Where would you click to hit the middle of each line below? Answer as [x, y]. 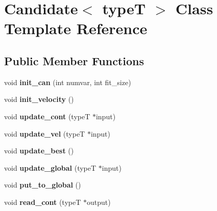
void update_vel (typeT [45, 133]
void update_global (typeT [50, 167]
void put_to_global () [43, 185]
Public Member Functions [74, 60]
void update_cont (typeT [47, 116]
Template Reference [76, 28]
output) [99, 202]
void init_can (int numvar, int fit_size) [68, 82]
